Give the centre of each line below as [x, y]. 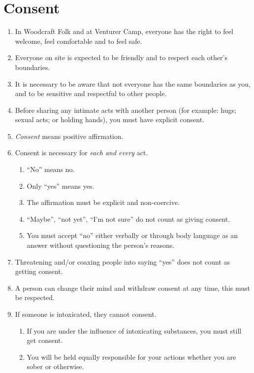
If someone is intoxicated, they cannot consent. [86, 314]
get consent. [45, 340]
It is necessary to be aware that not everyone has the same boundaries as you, [133, 84]
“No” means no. [51, 169]
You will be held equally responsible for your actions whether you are [131, 356]
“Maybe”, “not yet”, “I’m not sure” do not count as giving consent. [128, 219]
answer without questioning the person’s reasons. [101, 245]
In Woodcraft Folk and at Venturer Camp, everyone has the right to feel [124, 31]
